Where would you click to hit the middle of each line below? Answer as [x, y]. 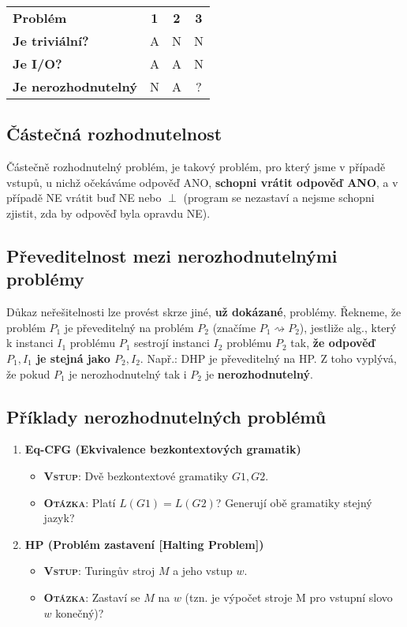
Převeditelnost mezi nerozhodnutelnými [172, 255]
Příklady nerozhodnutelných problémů [166, 416]
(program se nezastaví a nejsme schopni [279, 198]
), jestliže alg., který [348, 327]
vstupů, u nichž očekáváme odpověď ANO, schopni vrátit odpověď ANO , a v [202, 182]
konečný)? [80, 612]
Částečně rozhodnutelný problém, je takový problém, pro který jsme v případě [196, 167]
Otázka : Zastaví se [92, 597]
